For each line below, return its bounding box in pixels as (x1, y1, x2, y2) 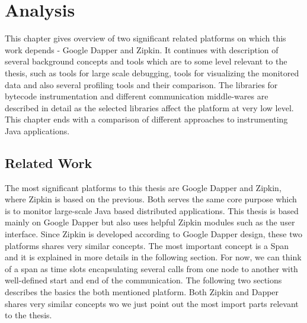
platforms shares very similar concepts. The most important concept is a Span (5, 239, 289, 251)
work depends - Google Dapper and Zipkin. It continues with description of (5, 43, 279, 56)
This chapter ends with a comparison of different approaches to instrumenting (5, 113, 288, 125)
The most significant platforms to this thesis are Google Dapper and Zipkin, (5, 181, 282, 193)
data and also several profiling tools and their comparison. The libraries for (5, 78, 278, 91)
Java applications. (5, 124, 70, 137)
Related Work (5, 153, 92, 172)
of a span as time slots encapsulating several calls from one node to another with (5, 262, 298, 274)
